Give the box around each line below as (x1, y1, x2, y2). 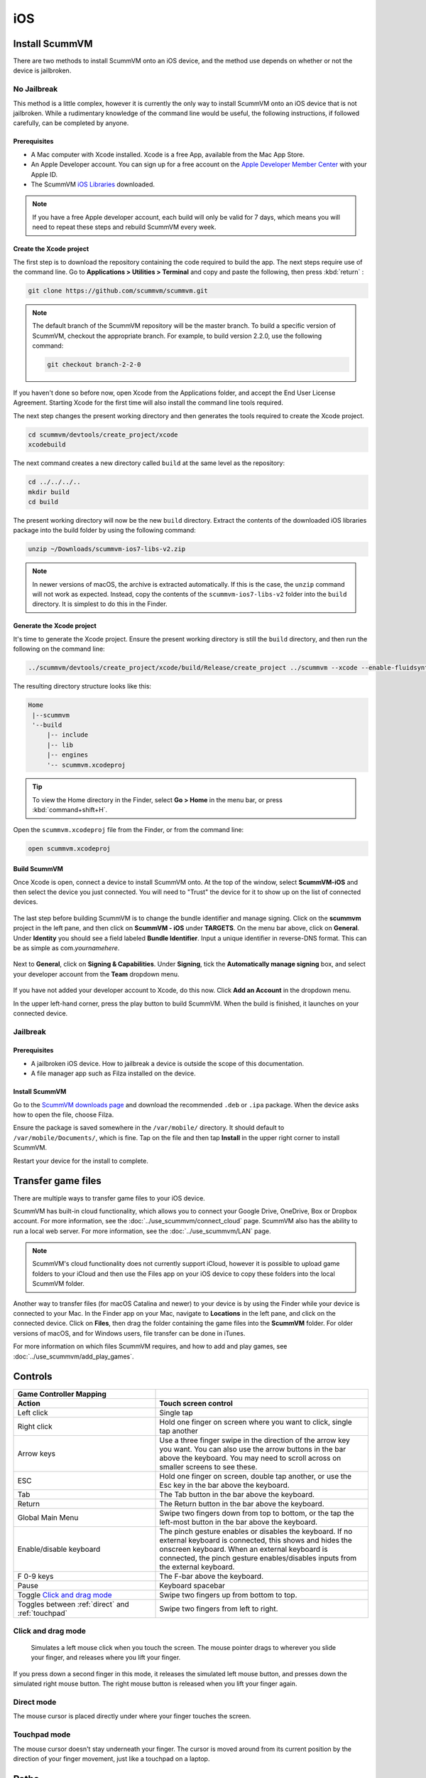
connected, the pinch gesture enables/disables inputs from (159, 1553, 357, 1563)
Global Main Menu (17, 1512, 79, 1522)
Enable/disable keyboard (17, 1544, 101, 1554)
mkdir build (28, 488, 70, 496)
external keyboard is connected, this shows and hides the (159, 1535, 353, 1545)
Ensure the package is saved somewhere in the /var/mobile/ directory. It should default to (13, 1124, 285, 1132)
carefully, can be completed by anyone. (13, 119, 129, 127)
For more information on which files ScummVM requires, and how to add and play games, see (13, 1342, 288, 1351)
